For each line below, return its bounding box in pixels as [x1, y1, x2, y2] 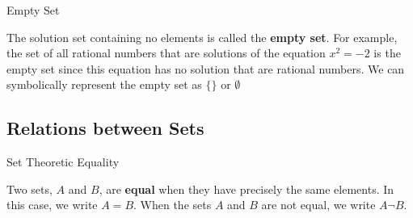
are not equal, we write [261, 196, 376, 213]
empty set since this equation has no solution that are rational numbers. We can [6, 60, 405, 77]
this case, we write [6, 196, 98, 213]
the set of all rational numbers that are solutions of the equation [6, 44, 326, 61]
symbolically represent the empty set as [6, 76, 202, 93]
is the [373, 44, 401, 61]
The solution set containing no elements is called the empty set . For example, [6, 28, 398, 45]
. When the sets [133, 196, 212, 213]
